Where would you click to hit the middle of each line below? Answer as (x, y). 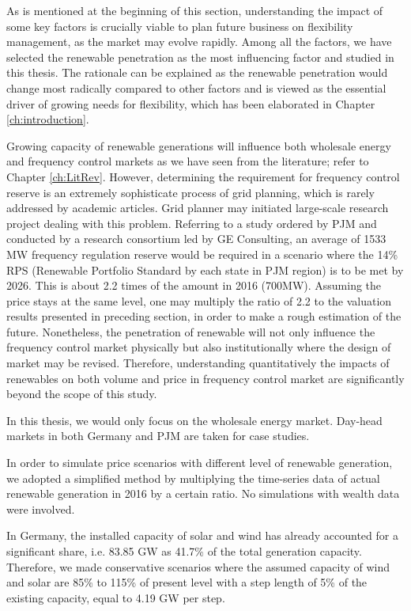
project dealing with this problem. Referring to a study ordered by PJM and (192, 223)
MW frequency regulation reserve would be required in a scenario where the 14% (202, 254)
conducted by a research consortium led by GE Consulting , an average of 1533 (196, 239)
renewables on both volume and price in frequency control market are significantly (205, 378)
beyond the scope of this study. (82, 394)
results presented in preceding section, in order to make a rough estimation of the (204, 316)
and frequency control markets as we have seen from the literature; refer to (188, 161)
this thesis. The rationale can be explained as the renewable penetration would (197, 72)
